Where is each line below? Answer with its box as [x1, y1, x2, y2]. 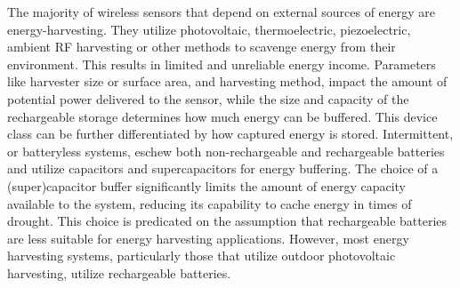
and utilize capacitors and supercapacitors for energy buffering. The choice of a [7, 159, 439, 178]
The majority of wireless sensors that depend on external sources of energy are [7, 3, 436, 20]
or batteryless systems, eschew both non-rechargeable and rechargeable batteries [7, 141, 445, 160]
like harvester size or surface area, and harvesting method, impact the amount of [7, 72, 448, 91]
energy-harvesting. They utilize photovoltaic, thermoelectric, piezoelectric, [7, 20, 411, 38]
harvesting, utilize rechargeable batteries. [7, 263, 231, 282]
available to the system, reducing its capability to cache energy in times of [7, 194, 412, 212]
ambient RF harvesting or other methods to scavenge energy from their [7, 37, 396, 56]
